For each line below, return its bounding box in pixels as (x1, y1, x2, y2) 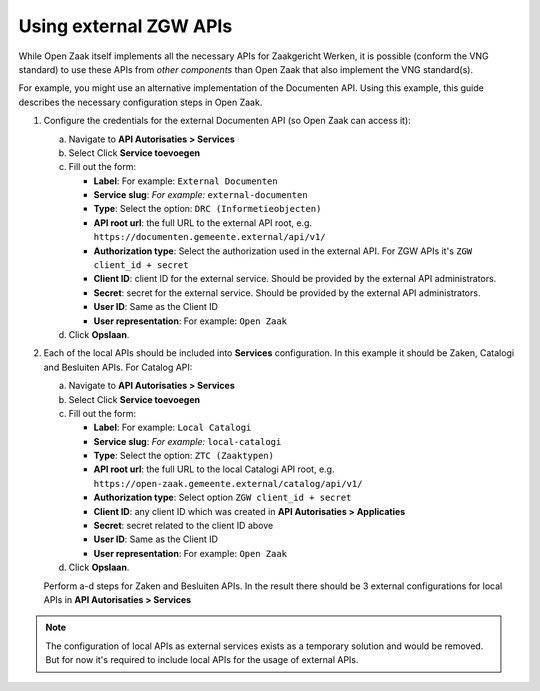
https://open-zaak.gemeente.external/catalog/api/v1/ (93, 478, 363, 489)
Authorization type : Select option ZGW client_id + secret (93, 491, 352, 504)
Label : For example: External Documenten (93, 175, 279, 187)
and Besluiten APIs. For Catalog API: (43, 361, 193, 373)
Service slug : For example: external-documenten (93, 189, 309, 201)
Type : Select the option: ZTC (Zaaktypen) (93, 450, 275, 462)
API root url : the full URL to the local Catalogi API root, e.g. (93, 463, 335, 475)
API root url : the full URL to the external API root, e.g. (93, 216, 313, 229)
